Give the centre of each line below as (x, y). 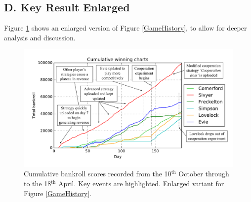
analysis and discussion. (40, 37)
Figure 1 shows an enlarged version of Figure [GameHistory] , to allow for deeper (125, 28)
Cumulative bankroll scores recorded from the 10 (98, 174)
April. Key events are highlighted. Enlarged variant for (141, 184)
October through (204, 174)
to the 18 (38, 184)
